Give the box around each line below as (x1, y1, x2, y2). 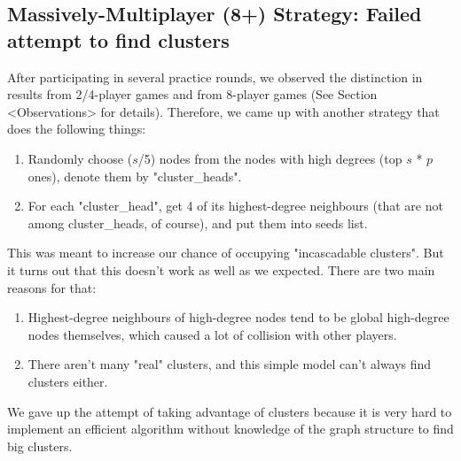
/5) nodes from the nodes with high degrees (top (137, 149, 402, 167)
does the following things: (7, 119, 146, 138)
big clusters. (7, 436, 73, 455)
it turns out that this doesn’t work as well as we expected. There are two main (7, 260, 435, 279)
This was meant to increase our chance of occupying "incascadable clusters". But (7, 243, 444, 262)
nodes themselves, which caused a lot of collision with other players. (27, 325, 397, 343)
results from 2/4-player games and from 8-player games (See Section (7, 85, 378, 104)
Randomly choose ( (27, 149, 133, 167)
